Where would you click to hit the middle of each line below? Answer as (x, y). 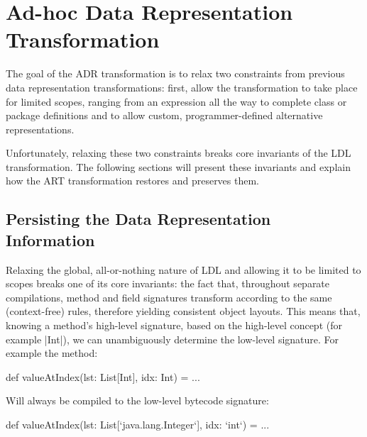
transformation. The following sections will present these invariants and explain (178, 166)
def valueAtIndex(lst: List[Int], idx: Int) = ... (103, 376)
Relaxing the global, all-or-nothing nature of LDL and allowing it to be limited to (183, 269)
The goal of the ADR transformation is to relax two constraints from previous (175, 73)
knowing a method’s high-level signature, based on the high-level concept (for (174, 325)
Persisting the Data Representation (138, 219)
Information (50, 239)
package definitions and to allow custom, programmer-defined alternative (164, 115)
